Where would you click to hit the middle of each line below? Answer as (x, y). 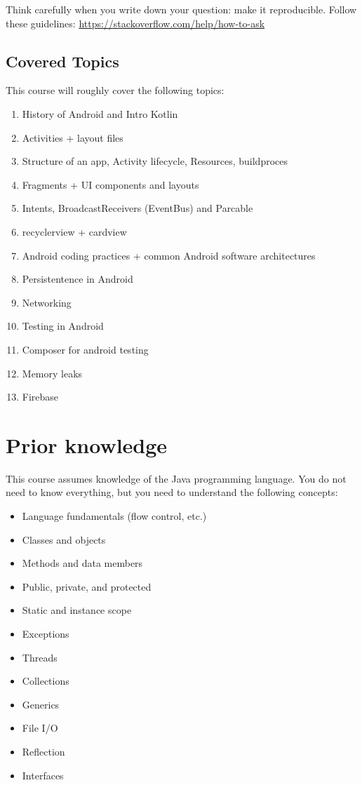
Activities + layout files (73, 137)
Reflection (43, 751)
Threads (40, 657)
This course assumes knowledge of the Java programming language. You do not (176, 478)
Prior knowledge (87, 444)
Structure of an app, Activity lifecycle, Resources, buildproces (155, 161)
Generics (41, 704)
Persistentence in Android (78, 279)
